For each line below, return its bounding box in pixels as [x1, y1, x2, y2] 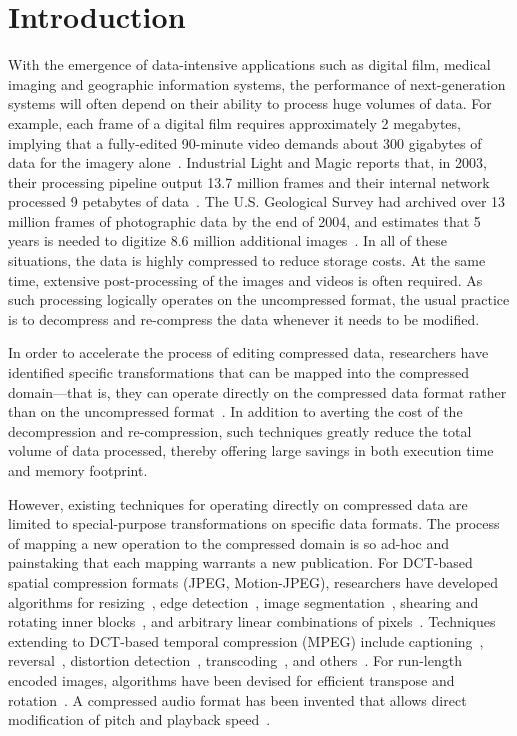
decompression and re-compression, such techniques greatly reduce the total [8, 420, 472, 441]
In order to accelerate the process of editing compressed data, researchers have [8, 342, 489, 363]
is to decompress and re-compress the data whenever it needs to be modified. [8, 308, 480, 329]
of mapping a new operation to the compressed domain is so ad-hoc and [8, 532, 449, 553]
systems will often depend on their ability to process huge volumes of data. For [8, 93, 492, 114]
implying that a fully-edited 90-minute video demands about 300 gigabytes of [8, 132, 482, 153]
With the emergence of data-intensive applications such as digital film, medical [8, 54, 491, 75]
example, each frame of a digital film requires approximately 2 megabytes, [8, 112, 461, 133]
